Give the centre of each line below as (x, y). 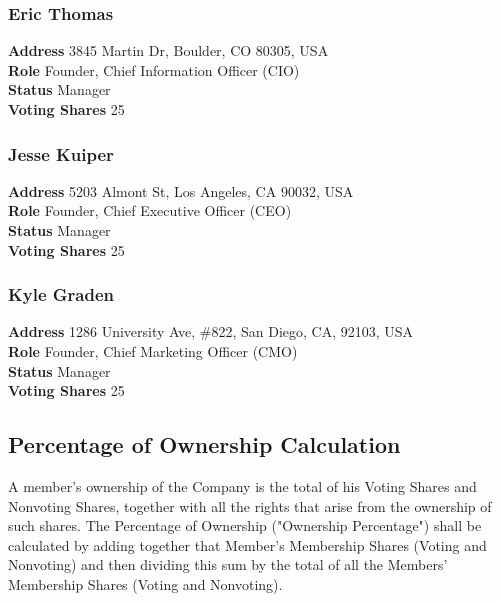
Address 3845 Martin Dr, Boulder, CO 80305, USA (168, 50)
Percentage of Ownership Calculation (204, 444)
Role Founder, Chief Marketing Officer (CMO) (153, 351)
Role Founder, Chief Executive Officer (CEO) (150, 210)
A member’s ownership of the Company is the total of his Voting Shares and (242, 485)
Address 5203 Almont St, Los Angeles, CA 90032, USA (181, 190)
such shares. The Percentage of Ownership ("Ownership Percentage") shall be (245, 525)
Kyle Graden (61, 294)
